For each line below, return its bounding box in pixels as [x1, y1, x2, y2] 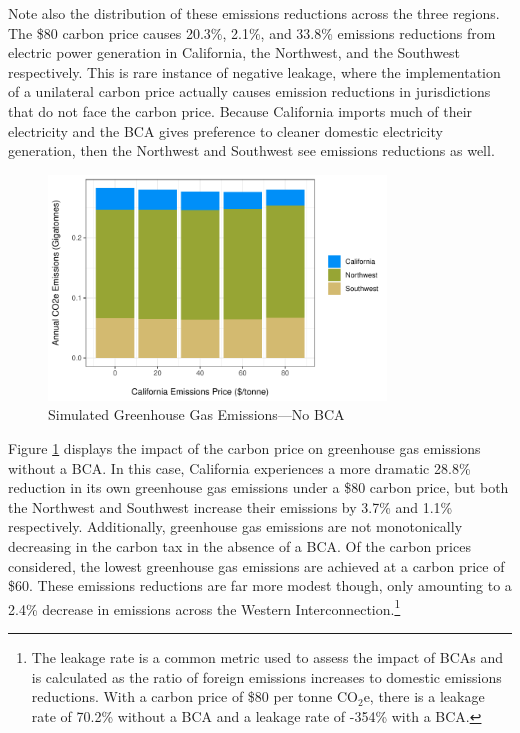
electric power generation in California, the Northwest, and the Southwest [8, 42, 460, 63]
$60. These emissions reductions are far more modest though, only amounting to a [8, 575, 512, 596]
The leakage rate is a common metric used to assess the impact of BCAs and [31, 647, 504, 668]
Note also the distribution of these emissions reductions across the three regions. [8, 3, 500, 23]
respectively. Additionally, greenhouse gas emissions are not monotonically [8, 516, 463, 537]
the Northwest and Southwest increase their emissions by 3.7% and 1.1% [8, 496, 453, 517]
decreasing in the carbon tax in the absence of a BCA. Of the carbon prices [8, 536, 471, 557]
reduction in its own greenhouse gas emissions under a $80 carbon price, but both [8, 477, 509, 498]
